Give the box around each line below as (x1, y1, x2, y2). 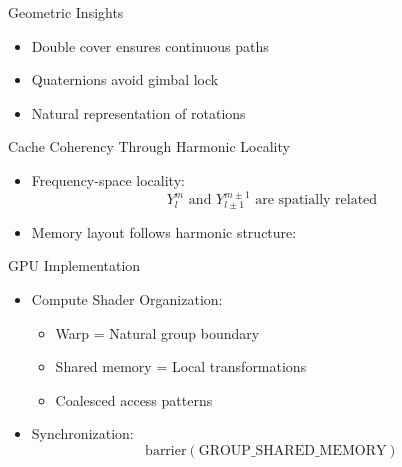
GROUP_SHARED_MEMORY (198, 443, 387, 458)
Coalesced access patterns (55, 389, 213, 410)
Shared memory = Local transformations (55, 356, 307, 377)
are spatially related (255, 193, 378, 208)
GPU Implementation (8, 255, 141, 276)
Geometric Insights (8, 2, 124, 22)
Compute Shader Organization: (31, 288, 223, 309)
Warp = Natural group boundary (55, 322, 260, 343)
